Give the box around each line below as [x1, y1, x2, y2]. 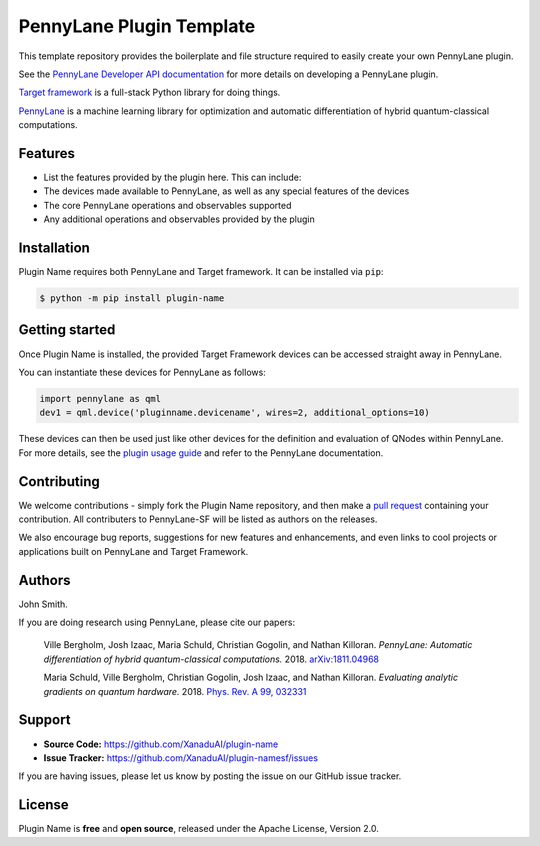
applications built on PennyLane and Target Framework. [18, 545, 249, 557]
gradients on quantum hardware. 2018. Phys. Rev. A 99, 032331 [43, 685, 307, 697]
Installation [18, 240, 90, 256]
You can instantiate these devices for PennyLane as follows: [18, 366, 267, 378]
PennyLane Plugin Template [18, 15, 256, 37]
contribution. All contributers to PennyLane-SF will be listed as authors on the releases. [18, 513, 378, 525]
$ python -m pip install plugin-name [39, 293, 225, 304]
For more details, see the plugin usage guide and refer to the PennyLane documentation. [18, 446, 384, 459]
